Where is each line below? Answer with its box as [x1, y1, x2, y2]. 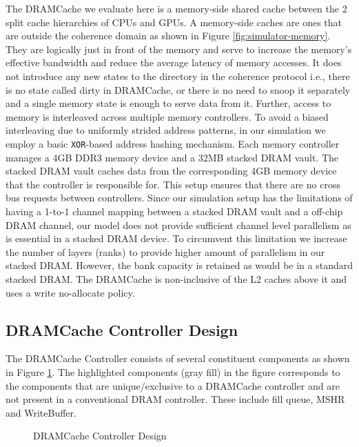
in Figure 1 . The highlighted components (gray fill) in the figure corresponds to [6, 364, 340, 379]
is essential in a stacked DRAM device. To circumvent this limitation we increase [6, 231, 347, 246]
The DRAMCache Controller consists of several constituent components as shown [6, 351, 350, 366]
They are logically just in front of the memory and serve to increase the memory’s [6, 41, 352, 56]
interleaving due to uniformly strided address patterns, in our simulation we [6, 123, 326, 137]
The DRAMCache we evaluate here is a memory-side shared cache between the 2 [6, 1, 347, 15]
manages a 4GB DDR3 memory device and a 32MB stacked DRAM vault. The [6, 150, 339, 164]
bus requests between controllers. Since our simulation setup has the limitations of [6, 190, 353, 205]
